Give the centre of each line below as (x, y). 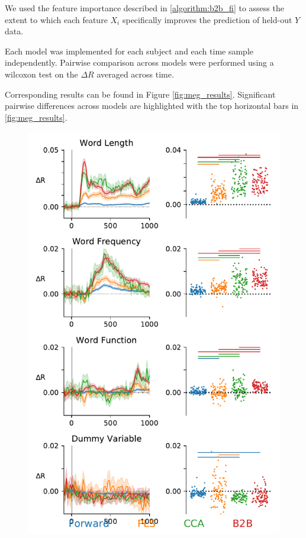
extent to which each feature (56, 19)
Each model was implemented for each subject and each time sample (129, 51)
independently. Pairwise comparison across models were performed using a (139, 62)
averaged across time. (135, 74)
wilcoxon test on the (41, 74)
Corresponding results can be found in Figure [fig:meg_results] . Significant (140, 94)
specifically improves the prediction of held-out (207, 19)
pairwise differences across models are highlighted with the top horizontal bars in (152, 106)
